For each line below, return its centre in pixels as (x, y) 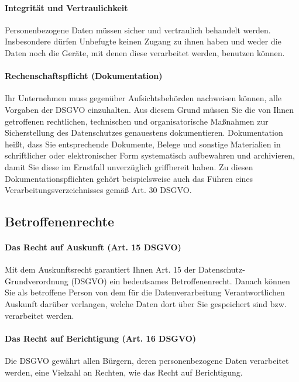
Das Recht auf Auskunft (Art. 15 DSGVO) (93, 247)
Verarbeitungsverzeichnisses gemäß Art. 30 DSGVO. (98, 190)
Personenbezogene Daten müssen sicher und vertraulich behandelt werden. (138, 30)
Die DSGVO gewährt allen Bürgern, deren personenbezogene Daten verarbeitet (147, 361)
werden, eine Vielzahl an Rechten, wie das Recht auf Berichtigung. (124, 372)
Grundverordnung (37, 281)
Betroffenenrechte (60, 221)
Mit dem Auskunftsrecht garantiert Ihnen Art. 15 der (100, 269)
